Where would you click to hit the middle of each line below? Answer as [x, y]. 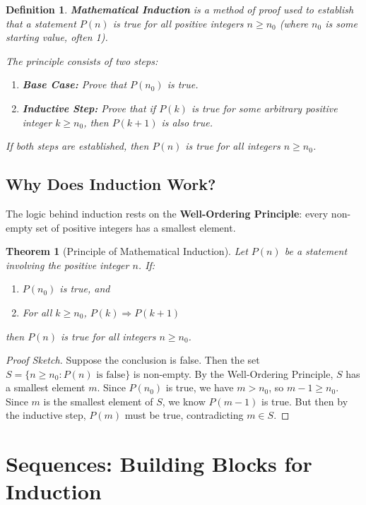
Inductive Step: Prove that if [89, 108]
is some [341, 23]
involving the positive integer [67, 265]
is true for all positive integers [178, 23]
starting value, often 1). [57, 37]
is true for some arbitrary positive [264, 108]
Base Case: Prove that [75, 84]
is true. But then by [305, 401]
